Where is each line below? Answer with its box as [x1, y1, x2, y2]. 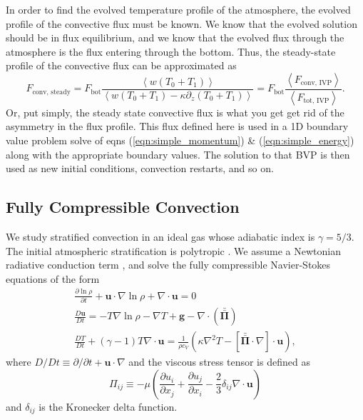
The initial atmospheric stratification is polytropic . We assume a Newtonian [6, 243, 341, 258]
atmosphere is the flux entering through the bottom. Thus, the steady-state [6, 44, 336, 59]
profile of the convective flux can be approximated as [6, 58, 237, 73]
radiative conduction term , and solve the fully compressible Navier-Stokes [6, 257, 331, 272]
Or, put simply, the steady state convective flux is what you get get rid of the [6, 104, 344, 119]
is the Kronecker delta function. [39, 399, 178, 414]
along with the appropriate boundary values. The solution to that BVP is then [6, 146, 350, 161]
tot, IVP [303, 97, 329, 105]
